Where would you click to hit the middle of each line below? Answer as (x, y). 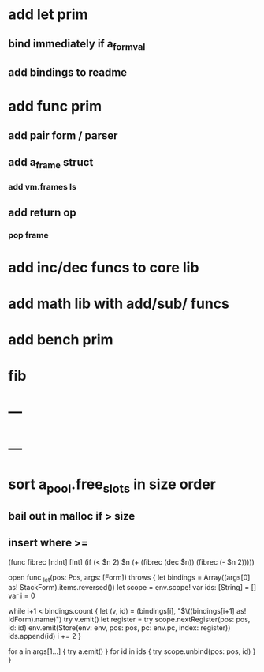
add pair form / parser (63, 135)
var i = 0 (22, 596)
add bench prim (61, 340)
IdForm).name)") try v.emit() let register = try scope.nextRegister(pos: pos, (129, 619)
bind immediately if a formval (77, 45)
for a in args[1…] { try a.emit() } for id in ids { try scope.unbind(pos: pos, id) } (132, 651)
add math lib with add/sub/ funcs (119, 304)
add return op (42, 212)
